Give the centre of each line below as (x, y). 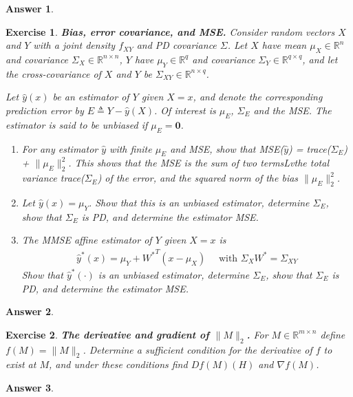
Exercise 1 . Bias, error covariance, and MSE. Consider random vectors (170, 31)
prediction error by (45, 110)
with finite (131, 148)
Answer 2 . (30, 311)
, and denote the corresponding (258, 97)
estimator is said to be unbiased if (77, 124)
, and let (320, 59)
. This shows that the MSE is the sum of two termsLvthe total (199, 163)
